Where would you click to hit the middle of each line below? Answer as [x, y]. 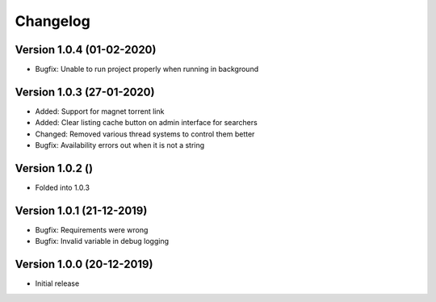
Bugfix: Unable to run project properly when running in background [147, 69]
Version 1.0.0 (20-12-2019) [84, 264]
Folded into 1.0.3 [63, 188]
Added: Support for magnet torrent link [100, 111]
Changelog [52, 21]
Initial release [57, 283]
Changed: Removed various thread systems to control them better [145, 134]
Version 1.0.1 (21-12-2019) [81, 210]
